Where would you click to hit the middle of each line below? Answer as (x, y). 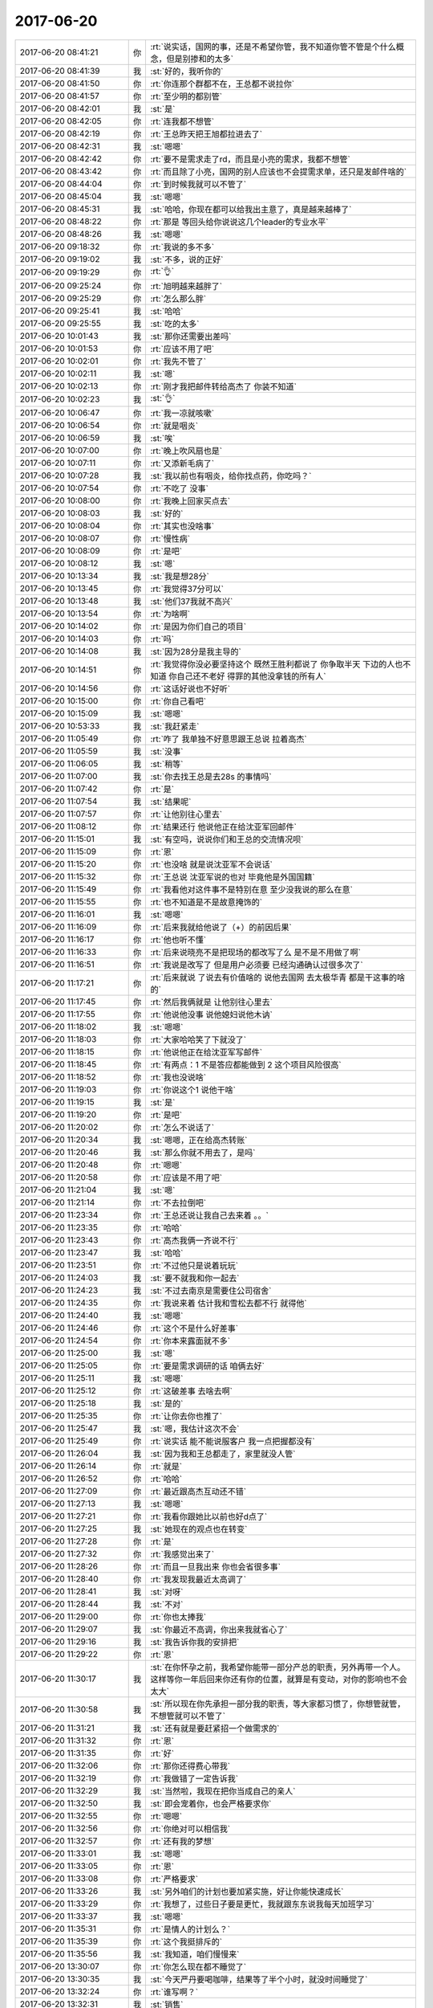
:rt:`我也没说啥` (178, 1077)
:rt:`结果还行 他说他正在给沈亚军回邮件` (223, 826)
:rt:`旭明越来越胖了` (186, 286)
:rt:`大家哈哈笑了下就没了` (198, 1039)
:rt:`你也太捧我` (178, 1617)
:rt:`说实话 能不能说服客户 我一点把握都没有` (233, 1441)
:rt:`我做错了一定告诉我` (194, 1778)
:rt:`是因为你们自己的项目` (198, 626)
